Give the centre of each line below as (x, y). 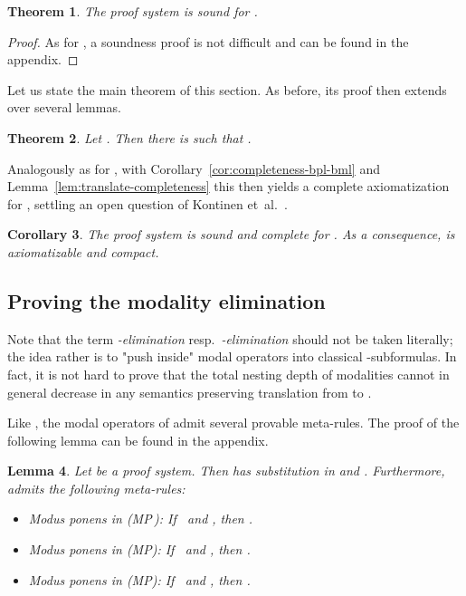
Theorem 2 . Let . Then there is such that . (129, 137)
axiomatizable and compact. (83, 251)
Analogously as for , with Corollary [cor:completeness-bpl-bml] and (194, 168)
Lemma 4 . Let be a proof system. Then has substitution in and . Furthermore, (226, 471)
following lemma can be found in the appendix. (138, 440)
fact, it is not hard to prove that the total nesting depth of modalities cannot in (228, 374)
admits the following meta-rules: (96, 488)
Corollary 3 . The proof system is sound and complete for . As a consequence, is (231, 234)
